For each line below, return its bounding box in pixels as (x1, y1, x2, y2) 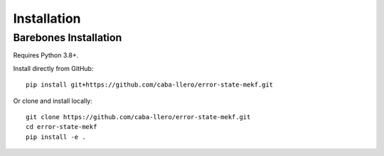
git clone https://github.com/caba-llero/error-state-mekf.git (26, 113, 251, 121)
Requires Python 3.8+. (13, 51, 79, 60)
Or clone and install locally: (13, 96, 92, 105)
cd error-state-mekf (26, 123, 97, 131)
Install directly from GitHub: (13, 64, 94, 72)
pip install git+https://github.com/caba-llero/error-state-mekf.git (26, 81, 274, 89)
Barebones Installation (13, 31, 122, 44)
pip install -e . (26, 133, 86, 141)
